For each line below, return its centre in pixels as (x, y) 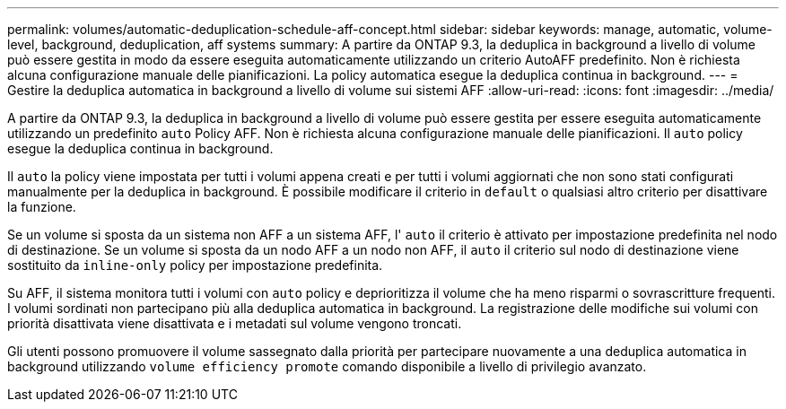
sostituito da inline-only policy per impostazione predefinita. (195, 265)
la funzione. (42, 207)
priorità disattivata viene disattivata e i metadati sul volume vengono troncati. (235, 323)
